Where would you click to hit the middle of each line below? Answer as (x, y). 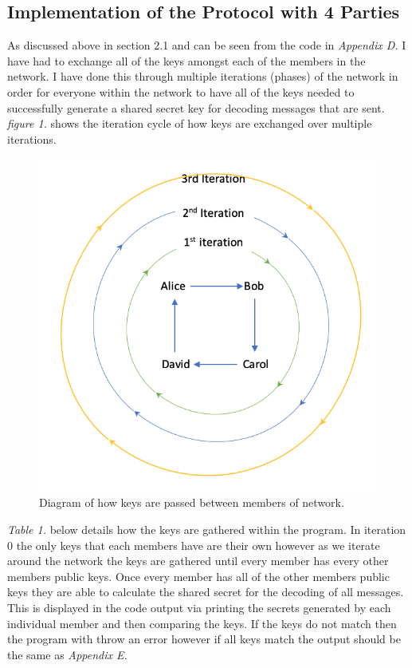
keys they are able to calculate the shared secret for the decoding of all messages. (206, 592)
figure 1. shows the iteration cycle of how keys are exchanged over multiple (190, 123)
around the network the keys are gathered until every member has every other (198, 561)
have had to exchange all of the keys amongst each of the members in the (186, 60)
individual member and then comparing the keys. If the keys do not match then (202, 623)
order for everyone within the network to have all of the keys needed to (181, 91)
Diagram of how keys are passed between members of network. (192, 502)
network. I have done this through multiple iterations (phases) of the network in (203, 76)
